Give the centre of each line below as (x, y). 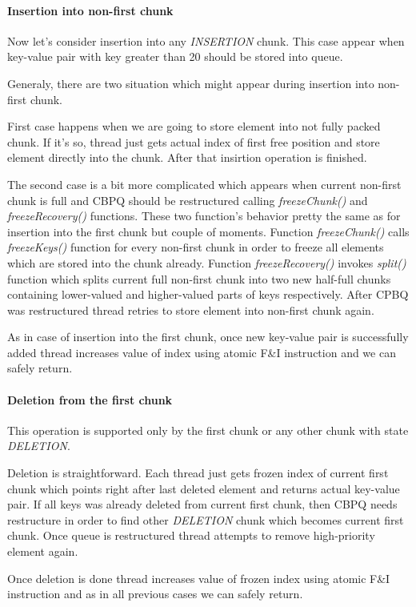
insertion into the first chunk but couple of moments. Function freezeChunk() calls (208, 231)
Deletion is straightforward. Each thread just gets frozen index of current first (198, 473)
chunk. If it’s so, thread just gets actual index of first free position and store (194, 141)
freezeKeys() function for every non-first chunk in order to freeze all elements (196, 247)
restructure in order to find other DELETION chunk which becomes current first (206, 519)
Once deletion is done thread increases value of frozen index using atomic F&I (199, 578)
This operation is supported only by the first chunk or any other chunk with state (208, 430)
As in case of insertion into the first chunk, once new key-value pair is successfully (208, 337)
